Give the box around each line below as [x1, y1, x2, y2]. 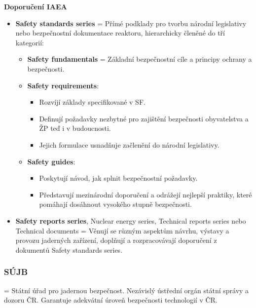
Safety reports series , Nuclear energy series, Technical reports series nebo [15, 215, 246, 226]
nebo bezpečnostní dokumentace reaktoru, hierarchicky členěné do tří [15, 28, 225, 38]
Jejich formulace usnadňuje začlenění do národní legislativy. [39, 139, 219, 150]
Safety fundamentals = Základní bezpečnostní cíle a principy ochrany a [27, 54, 252, 64]
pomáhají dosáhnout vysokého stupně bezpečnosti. [39, 199, 192, 209]
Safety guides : [27, 156, 75, 166]
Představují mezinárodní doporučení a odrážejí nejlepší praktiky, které [39, 189, 252, 199]
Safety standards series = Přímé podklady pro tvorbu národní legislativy [15, 18, 247, 28]
